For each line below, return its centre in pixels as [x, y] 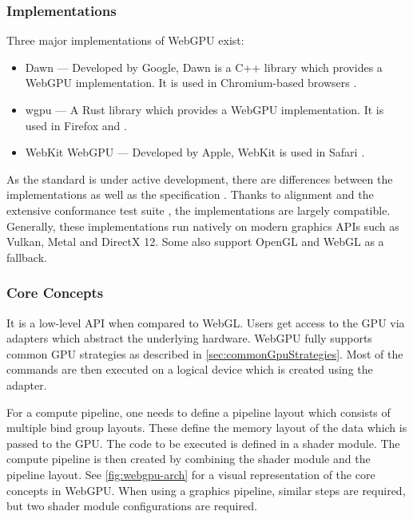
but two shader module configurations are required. [132, 506]
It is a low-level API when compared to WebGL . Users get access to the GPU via [206, 322]
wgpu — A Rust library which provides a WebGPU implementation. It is [205, 109]
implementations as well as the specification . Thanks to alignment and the [190, 194]
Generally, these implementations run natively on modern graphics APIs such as [203, 226]
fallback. [27, 257]
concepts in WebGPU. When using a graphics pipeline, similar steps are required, [206, 490]
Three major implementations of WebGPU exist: [125, 40]
